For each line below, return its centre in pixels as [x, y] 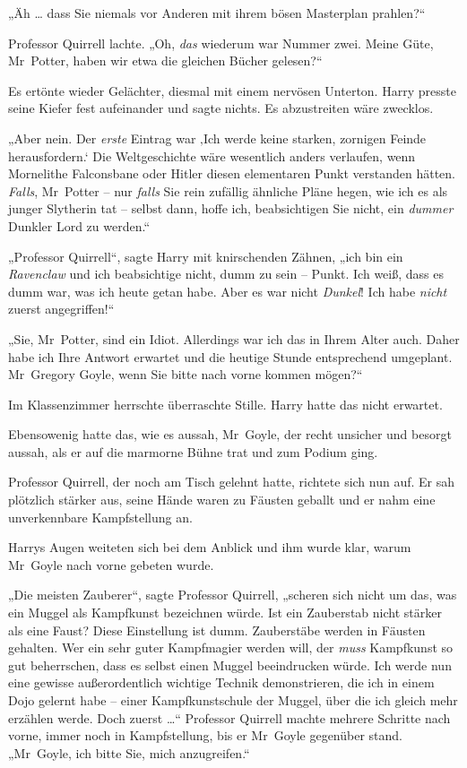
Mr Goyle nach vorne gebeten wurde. [111, 564]
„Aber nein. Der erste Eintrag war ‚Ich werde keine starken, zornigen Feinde [217, 138]
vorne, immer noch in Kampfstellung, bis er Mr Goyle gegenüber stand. [205, 735]
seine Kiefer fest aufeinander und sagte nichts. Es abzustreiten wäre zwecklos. [221, 108]
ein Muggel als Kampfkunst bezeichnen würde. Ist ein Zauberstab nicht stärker [225, 613]
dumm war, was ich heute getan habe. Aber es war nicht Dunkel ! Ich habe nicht [228, 291]
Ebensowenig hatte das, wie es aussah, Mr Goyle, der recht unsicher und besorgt [230, 434]
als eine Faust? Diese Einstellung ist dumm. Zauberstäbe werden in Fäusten [217, 630]
